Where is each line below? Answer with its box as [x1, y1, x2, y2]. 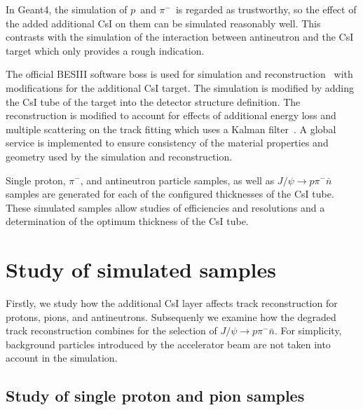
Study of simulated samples [6, 255, 276, 284]
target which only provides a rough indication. [6, 43, 205, 57]
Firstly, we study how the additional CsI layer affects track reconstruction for [6, 296, 338, 310]
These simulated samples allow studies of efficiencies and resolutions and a [6, 200, 325, 214]
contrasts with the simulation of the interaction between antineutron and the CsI [6, 29, 354, 44]
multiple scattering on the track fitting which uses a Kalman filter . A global [6, 121, 336, 136]
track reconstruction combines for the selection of [6, 323, 217, 338]
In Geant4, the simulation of [6, 2, 128, 16]
